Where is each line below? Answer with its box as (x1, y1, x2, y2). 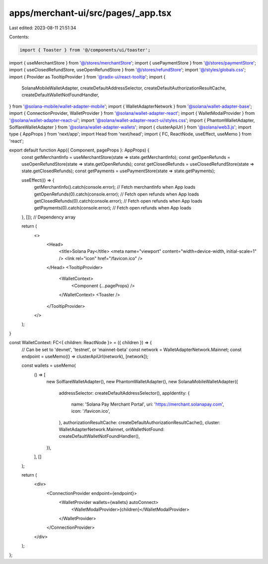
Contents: (9, 34, 29, 40)
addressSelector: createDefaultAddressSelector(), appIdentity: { (59, 390, 190, 396)
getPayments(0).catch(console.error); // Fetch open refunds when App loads (34, 205, 192, 211)
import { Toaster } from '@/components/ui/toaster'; (19, 47, 151, 53)
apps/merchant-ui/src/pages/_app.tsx (9, 7, 172, 18)
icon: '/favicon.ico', (71, 408, 110, 414)
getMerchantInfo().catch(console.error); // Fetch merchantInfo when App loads (34, 184, 196, 190)
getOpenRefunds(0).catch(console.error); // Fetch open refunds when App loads (34, 191, 200, 197)
